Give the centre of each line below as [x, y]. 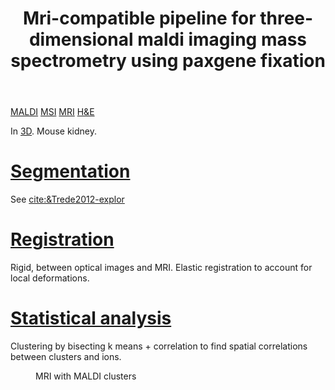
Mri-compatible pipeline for [139, 18]
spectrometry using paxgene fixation [168, 61]
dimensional [81, 39]
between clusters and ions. [66, 356]
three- [286, 18]
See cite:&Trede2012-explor [67, 199]
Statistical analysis [91, 318]
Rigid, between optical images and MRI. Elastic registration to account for [161, 268]
